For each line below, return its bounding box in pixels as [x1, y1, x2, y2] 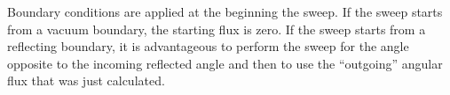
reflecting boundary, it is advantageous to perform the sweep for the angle [7, 37, 409, 55]
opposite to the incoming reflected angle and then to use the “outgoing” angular [7, 54, 443, 72]
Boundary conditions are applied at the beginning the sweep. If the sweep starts [7, 3, 443, 20]
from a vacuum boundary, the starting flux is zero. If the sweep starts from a [7, 19, 426, 38]
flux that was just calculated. [7, 71, 165, 90]
